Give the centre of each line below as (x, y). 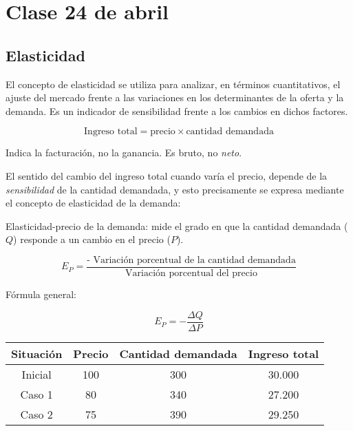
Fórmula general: (41, 294)
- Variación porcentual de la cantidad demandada (191, 260)
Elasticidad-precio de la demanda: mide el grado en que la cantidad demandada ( (177, 225)
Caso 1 (36, 394)
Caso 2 (36, 414)
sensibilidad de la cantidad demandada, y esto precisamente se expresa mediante (175, 189)
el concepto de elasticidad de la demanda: (93, 203)
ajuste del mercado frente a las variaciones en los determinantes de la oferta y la (175, 97)
